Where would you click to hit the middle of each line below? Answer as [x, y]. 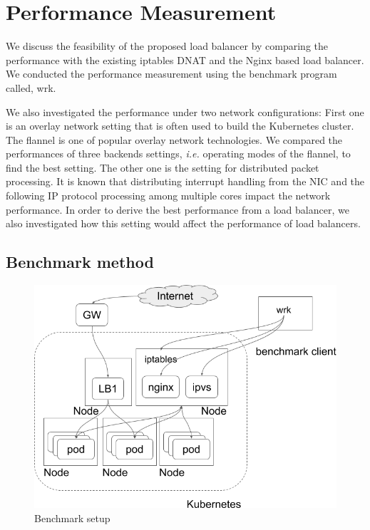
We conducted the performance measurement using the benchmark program [171, 74]
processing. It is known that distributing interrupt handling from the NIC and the [185, 181]
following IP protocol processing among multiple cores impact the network [168, 196]
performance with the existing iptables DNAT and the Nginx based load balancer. [185, 59]
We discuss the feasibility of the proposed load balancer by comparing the [167, 46]
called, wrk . [31, 87]
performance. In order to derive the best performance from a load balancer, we [178, 209]
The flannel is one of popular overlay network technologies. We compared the [174, 139]
